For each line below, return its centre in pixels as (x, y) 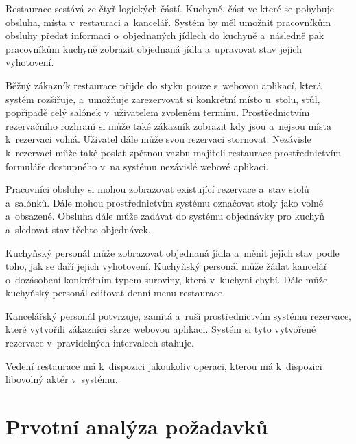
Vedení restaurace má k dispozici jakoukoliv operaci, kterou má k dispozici (164, 365)
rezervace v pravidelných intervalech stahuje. (100, 343)
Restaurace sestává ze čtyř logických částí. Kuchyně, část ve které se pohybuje (170, 8)
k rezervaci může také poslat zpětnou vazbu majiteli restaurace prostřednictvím (174, 152)
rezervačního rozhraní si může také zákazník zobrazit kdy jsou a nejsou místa (168, 125)
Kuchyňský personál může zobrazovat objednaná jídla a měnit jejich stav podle (173, 252)
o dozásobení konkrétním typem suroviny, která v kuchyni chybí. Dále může (167, 279)
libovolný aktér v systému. (62, 379)
